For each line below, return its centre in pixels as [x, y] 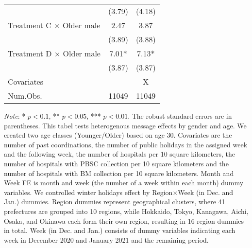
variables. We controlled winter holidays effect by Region [88, 192]
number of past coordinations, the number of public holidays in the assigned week [126, 144]
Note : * [15, 116]
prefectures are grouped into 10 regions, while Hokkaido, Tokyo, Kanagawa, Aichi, [126, 211]
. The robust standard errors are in [180, 116]
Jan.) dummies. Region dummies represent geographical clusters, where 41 [115, 202]
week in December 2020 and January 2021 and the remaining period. [106, 239]
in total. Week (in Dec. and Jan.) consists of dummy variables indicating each [120, 230]
